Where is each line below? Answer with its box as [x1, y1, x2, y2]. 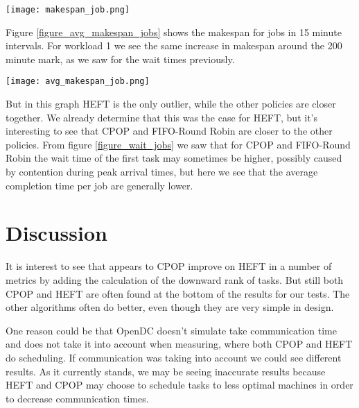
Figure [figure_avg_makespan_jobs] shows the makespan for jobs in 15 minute [6, 24, 342, 39]
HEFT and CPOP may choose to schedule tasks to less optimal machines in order [6, 377, 353, 392]
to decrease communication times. [6, 391, 149, 405]
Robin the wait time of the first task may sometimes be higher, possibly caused [6, 151, 342, 165]
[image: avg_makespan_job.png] [6, 76, 150, 87]
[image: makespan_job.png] [6, 5, 130, 15]
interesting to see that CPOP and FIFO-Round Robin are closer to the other [6, 124, 333, 138]
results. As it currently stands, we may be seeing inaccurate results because [6, 364, 326, 378]
